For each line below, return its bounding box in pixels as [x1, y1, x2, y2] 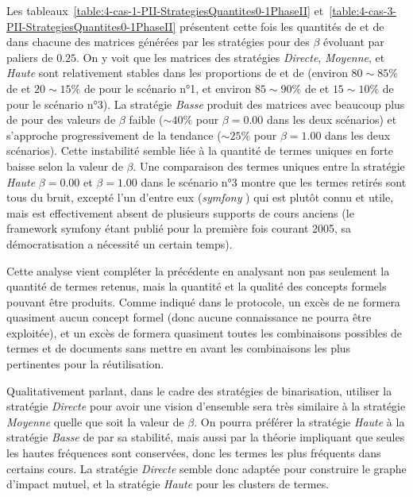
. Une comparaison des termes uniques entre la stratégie [133, 157, 405, 174]
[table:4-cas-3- [329, 2, 397, 18]
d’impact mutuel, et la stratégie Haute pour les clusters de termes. [6, 476, 330, 492]
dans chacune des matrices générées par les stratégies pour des [6, 33, 310, 50]
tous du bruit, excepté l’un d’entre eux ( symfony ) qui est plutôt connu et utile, [6, 189, 394, 206]
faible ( [129, 111, 164, 128]
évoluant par [323, 33, 384, 50]
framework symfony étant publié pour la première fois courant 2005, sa [6, 220, 352, 237]
